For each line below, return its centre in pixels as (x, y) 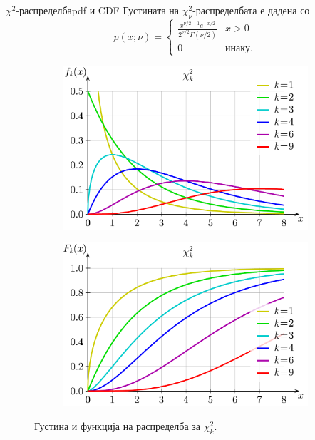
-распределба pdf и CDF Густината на (98, 10)
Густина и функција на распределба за (118, 426)
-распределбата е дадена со (251, 10)
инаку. (239, 49)
